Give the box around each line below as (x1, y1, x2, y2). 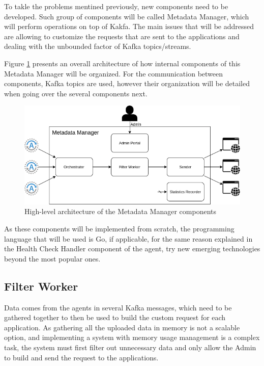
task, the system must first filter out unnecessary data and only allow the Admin (4, 342, 256, 352)
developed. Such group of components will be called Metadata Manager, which (4, 11, 249, 21)
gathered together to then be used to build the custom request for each (4, 312, 226, 323)
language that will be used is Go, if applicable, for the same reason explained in (4, 233, 253, 244)
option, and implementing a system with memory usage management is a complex (4, 332, 260, 343)
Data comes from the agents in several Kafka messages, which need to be (4, 302, 232, 312)
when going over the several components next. (4, 88, 148, 98)
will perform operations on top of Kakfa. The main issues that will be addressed (4, 21, 254, 32)
